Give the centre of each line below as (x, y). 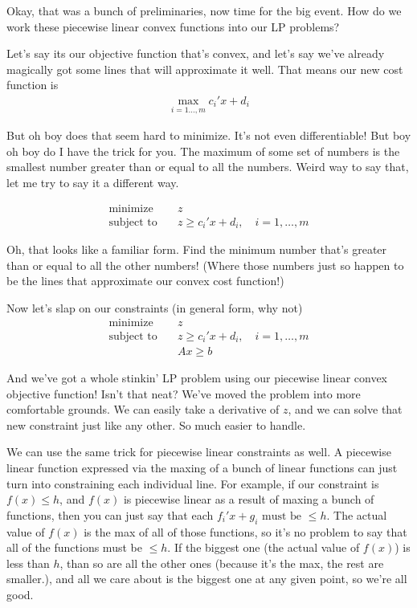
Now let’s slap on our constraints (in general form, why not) (155, 307)
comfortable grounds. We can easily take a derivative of (143, 409)
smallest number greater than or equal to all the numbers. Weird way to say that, (208, 167)
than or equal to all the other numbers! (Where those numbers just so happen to (205, 265)
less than (28, 563)
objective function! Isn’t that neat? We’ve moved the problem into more (184, 393)
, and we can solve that (345, 409)
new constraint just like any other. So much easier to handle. (156, 424)
